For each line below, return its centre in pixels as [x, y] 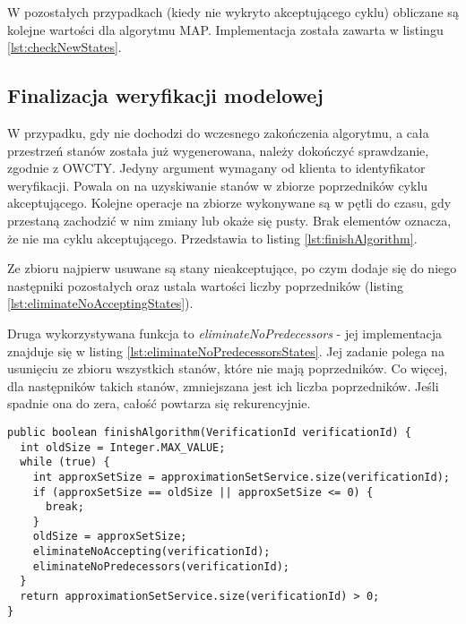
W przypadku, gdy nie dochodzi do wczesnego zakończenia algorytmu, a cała [218, 132]
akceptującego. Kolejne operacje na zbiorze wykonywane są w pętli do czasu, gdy [229, 203]
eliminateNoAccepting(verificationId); [151, 552]
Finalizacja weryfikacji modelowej [165, 95]
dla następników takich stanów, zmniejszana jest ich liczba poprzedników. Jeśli [223, 385]
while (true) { [65, 462]
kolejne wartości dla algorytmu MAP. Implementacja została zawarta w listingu [225, 29]
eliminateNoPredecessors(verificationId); [161, 566]
